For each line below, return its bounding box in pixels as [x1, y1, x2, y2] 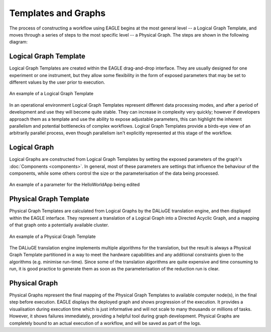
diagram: [9, 39, 28, 45]
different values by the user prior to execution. [9, 79, 105, 85]
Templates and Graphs [9, 8, 106, 19]
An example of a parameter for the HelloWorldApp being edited [9, 182, 140, 188]
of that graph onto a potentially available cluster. [9, 222, 109, 228]
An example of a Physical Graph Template [9, 233, 96, 239]
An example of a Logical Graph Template [9, 91, 94, 97]
